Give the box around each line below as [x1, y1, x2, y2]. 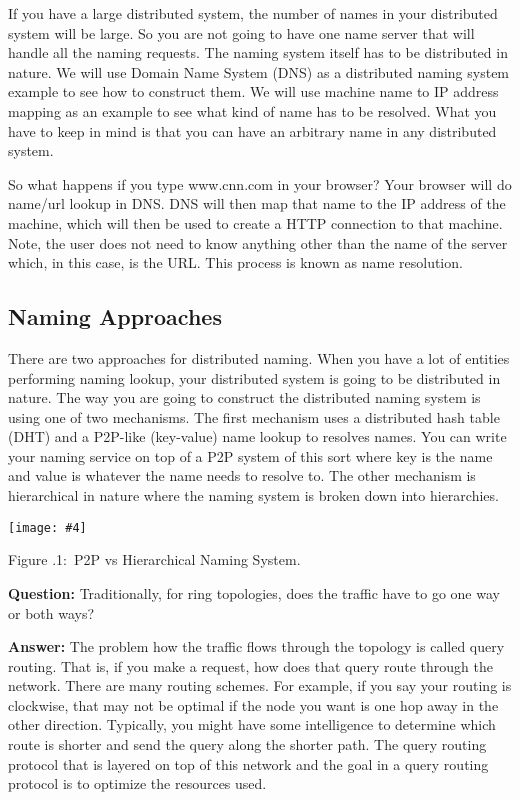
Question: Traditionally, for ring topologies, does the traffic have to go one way [8, 582, 500, 603]
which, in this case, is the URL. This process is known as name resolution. [8, 252, 463, 273]
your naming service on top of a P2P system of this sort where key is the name [8, 445, 493, 466]
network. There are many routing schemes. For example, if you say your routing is [8, 675, 512, 696]
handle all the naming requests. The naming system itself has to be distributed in [8, 42, 508, 63]
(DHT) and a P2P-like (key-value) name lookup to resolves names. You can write [8, 426, 507, 447]
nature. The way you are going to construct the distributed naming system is [8, 387, 481, 408]
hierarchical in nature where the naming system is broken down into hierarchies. [8, 485, 499, 506]
